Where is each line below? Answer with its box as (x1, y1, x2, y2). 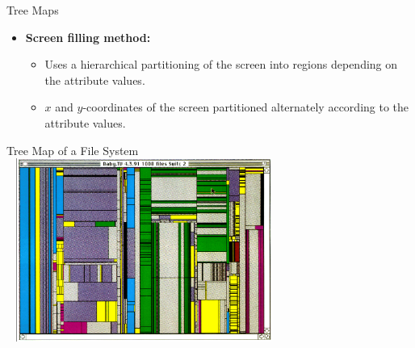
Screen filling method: (25, 28, 151, 45)
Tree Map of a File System (6, 141, 139, 158)
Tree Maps (6, 2, 59, 18)
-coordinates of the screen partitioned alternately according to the (82, 99, 409, 115)
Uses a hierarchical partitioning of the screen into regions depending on (44, 56, 398, 73)
